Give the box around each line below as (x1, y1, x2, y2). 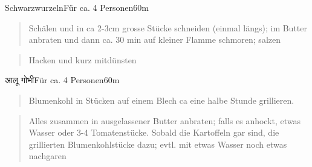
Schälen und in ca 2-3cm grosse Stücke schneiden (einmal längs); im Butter (28, 21, 308, 34)
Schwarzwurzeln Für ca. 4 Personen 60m (5, 1, 149, 13)
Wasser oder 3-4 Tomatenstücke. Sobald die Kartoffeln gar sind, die (28, 126, 279, 139)
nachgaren (28, 150, 67, 162)
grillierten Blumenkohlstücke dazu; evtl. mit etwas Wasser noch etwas (28, 137, 287, 150)
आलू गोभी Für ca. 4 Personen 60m (5, 74, 120, 86)
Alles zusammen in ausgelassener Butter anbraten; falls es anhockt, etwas (28, 114, 301, 127)
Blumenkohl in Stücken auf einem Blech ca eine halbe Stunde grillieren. (28, 93, 294, 106)
